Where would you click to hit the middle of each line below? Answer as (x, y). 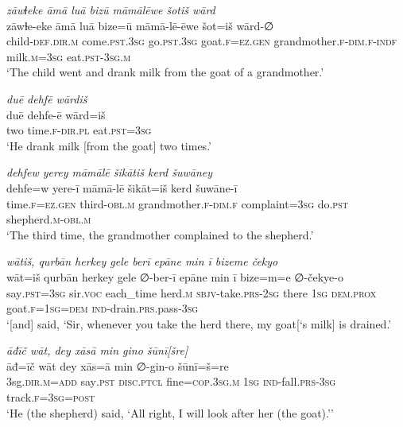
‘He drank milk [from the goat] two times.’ (109, 145)
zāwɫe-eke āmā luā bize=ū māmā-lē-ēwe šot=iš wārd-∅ (140, 25)
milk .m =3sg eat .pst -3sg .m (69, 56)
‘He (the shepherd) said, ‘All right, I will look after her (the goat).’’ (170, 412)
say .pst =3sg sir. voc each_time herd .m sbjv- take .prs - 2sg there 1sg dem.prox (192, 292)
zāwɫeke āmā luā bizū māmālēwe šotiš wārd (111, 10)
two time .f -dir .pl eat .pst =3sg (79, 130)
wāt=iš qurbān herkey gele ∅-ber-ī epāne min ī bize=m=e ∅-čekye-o (175, 276)
